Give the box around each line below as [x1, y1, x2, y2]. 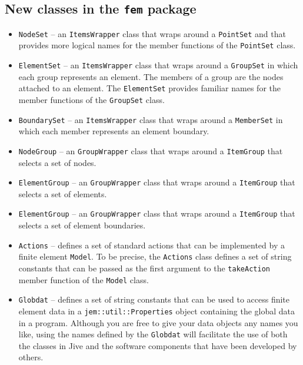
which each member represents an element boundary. [18, 125, 209, 137]
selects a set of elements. [18, 187, 107, 200]
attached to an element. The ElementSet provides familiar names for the [18, 82, 281, 94]
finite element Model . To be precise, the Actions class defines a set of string [18, 250, 292, 263]
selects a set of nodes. [18, 156, 96, 168]
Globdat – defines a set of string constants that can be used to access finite [18, 293, 290, 306]
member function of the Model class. [18, 273, 149, 286]
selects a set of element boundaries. [18, 219, 146, 231]
